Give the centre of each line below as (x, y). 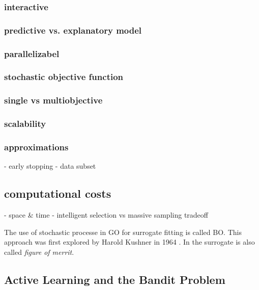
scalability (25, 124)
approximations (36, 147)
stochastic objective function (64, 77)
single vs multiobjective (53, 100)
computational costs (58, 193)
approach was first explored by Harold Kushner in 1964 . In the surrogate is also (129, 242)
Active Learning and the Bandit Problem (115, 279)
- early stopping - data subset (50, 166)
